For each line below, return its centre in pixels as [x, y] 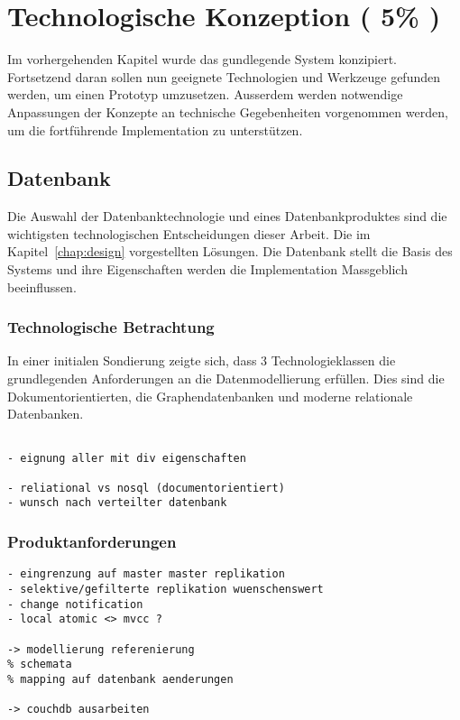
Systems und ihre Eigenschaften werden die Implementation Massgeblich [207, 269]
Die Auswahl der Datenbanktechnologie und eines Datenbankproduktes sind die [227, 216]
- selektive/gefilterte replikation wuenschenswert [166, 590]
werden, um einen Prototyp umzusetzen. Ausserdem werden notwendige [205, 94]
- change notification [75, 604]
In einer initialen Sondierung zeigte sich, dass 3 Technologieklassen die [202, 360]
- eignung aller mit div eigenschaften [127, 458]
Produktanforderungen [92, 542]
